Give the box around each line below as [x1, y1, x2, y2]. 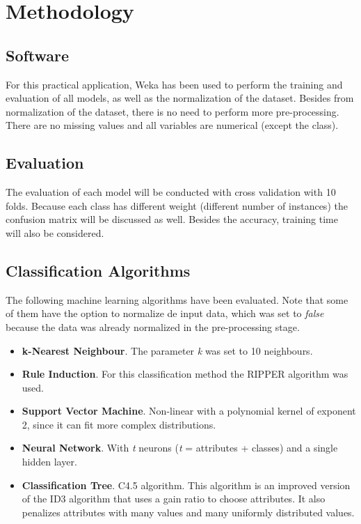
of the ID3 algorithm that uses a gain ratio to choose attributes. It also [22, 491, 326, 506]
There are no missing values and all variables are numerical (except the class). [6, 118, 339, 132]
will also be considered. [6, 225, 104, 240]
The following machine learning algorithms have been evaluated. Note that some [6, 292, 348, 307]
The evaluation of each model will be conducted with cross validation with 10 [6, 185, 336, 199]
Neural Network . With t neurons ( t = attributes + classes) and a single [22, 440, 338, 455]
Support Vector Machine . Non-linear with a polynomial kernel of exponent [22, 403, 356, 418]
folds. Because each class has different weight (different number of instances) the [6, 198, 348, 213]
